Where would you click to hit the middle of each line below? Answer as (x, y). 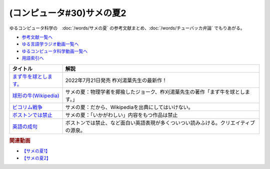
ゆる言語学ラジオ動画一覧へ (50, 44)
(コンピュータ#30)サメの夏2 (68, 13)
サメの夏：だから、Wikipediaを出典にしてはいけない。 (129, 107)
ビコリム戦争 (27, 107)
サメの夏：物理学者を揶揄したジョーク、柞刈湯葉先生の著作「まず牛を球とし (155, 91)
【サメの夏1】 (36, 151)
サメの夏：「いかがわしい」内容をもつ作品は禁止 (121, 115)
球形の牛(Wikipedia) (36, 95)
